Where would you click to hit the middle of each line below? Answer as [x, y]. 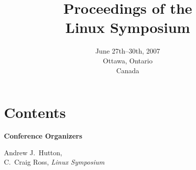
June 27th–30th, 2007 [128, 51]
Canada [128, 70]
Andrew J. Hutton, [33, 152]
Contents [35, 112]
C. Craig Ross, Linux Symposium [54, 162]
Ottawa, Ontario [128, 60]
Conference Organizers [43, 136]
